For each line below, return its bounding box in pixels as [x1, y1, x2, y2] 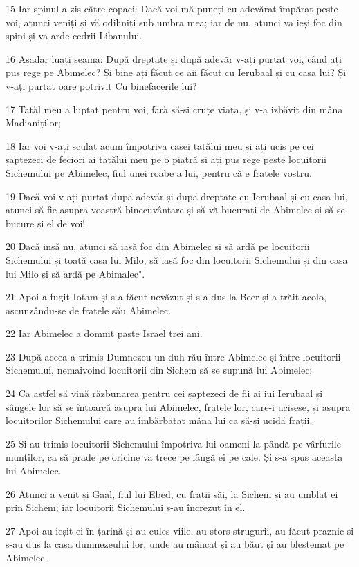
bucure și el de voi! [6, 215, 86, 230]
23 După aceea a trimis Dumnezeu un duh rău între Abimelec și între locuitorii [6, 349, 341, 363]
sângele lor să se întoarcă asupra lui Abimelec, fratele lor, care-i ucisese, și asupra [6, 399, 351, 414]
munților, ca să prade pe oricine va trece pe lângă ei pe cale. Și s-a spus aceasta [6, 450, 343, 464]
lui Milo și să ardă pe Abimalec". [6, 266, 145, 280]
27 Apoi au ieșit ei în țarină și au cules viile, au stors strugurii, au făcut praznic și [6, 523, 354, 537]
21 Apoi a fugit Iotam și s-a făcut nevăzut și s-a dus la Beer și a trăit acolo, [6, 289, 326, 304]
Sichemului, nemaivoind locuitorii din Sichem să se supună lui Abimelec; [6, 363, 313, 377]
